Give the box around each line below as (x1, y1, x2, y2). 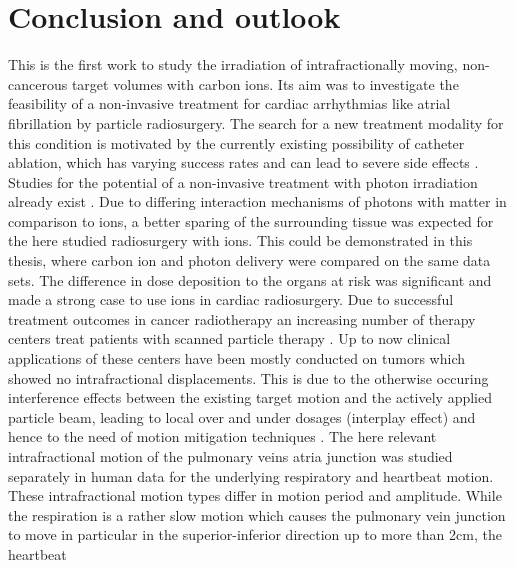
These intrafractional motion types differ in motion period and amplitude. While (8, 485, 502, 506)
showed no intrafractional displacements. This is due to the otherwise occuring (8, 367, 489, 388)
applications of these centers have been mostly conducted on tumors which (8, 348, 465, 369)
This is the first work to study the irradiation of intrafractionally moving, (8, 54, 458, 75)
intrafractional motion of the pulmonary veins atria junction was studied (8, 446, 453, 466)
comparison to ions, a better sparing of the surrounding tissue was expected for (8, 210, 494, 231)
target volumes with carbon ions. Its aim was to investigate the (71, 73, 459, 94)
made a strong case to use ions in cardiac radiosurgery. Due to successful (8, 289, 454, 310)
